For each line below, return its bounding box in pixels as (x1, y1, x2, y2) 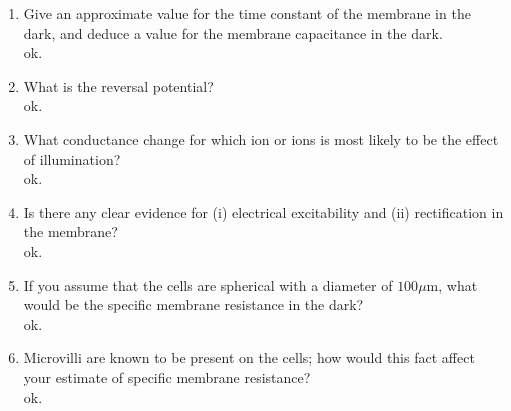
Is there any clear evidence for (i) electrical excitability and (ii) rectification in (23, 201, 504, 222)
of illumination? (23, 148, 121, 169)
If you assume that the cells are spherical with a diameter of (23, 274, 393, 295)
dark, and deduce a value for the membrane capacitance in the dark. (23, 22, 443, 43)
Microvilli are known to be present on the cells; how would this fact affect (23, 347, 475, 368)
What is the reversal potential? (23, 75, 214, 96)
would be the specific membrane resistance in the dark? (23, 294, 364, 315)
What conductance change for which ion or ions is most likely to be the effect (23, 128, 499, 149)
